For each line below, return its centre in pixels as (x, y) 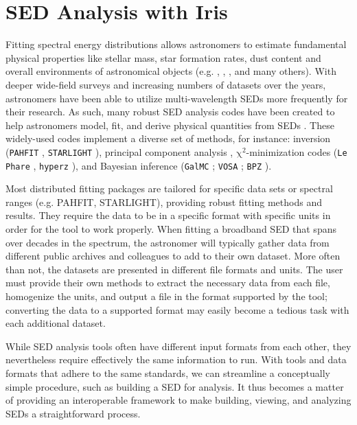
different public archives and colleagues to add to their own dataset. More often (173, 256)
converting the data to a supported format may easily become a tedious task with (177, 309)
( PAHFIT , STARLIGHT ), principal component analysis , (119, 151)
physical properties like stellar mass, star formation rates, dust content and (163, 57)
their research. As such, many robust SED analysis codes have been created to (170, 112)
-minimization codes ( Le (297, 151)
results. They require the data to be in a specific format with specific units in (168, 215)
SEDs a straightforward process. (73, 413)
